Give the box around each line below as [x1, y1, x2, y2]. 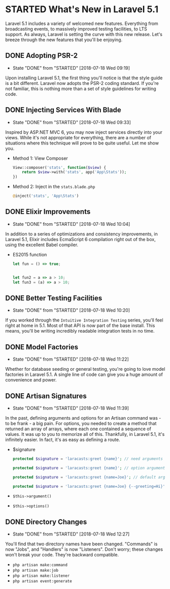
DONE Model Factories [5, 342, 79, 351]
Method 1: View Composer [12, 155, 69, 161]
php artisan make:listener [12, 573, 70, 578]
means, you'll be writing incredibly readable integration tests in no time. [5, 328, 155, 334]
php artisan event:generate [12, 579, 72, 584]
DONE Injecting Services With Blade [5, 106, 122, 114]
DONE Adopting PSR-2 [5, 51, 78, 60]
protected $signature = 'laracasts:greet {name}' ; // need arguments [12, 456, 163, 461]
